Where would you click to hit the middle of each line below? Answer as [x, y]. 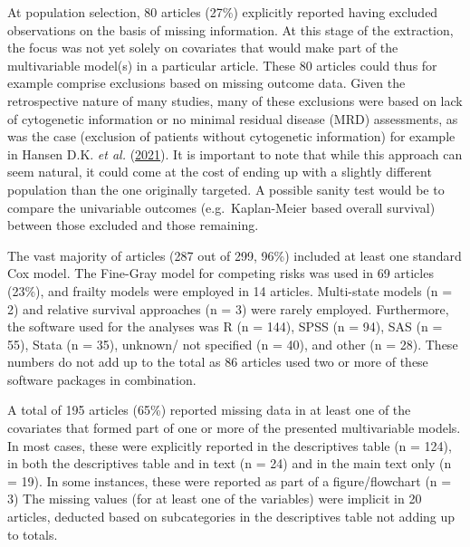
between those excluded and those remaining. [133, 225]
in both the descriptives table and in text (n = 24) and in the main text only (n [230, 463]
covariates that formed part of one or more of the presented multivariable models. [234, 428]
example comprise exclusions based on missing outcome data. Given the [206, 83]
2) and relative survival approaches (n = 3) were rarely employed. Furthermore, [228, 308]
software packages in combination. [102, 379]
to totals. [33, 534]
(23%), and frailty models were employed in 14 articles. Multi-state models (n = [230, 290]
